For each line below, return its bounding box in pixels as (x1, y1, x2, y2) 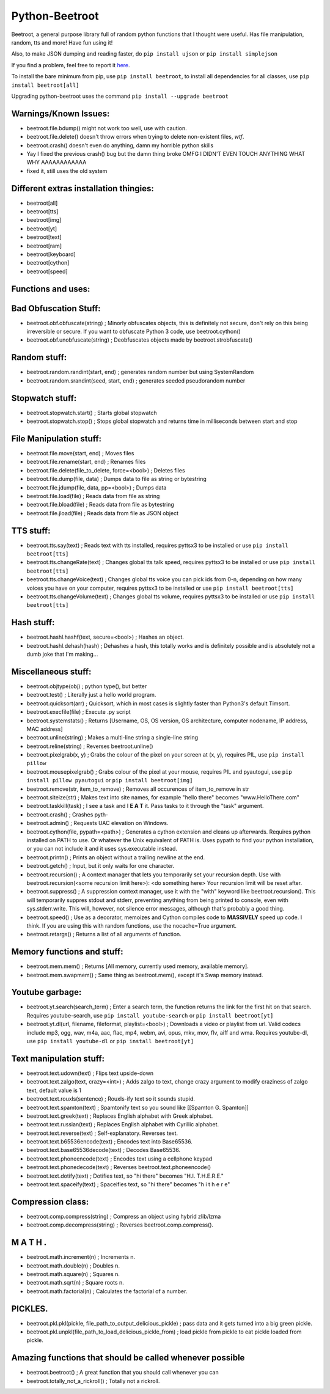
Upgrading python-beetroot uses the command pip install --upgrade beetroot (11, 92, 229, 100)
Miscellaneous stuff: (11, 666, 92, 677)
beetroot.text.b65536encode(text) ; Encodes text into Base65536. (26, 1138, 193, 1145)
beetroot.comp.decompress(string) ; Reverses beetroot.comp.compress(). (26, 1221, 214, 1228)
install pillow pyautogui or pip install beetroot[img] (26, 777, 193, 784)
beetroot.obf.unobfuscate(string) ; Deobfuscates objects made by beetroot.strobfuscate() (26, 336, 253, 343)
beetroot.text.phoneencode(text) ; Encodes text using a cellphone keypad (26, 1155, 213, 1162)
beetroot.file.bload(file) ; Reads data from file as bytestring (26, 501, 174, 508)
